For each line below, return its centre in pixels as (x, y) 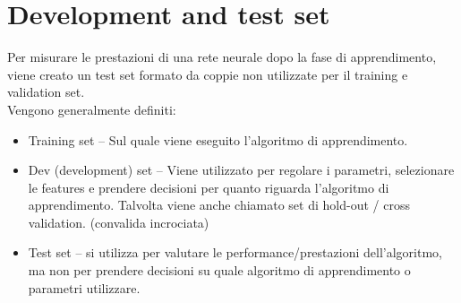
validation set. (46, 92)
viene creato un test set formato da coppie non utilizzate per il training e (208, 74)
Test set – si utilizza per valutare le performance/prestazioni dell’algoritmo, (235, 252)
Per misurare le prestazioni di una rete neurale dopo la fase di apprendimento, (222, 57)
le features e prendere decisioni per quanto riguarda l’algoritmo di (209, 187)
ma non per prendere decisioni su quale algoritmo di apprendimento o (219, 270)
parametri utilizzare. (84, 287)
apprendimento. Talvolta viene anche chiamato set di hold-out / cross (219, 205)
